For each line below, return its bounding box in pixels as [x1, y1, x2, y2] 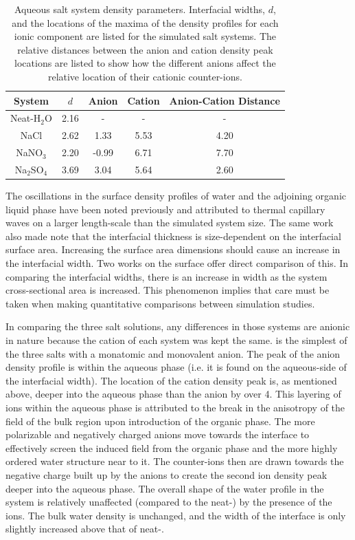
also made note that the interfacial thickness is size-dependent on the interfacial [5, 228, 341, 243]
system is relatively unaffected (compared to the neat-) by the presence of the [5, 495, 332, 509]
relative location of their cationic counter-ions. [47, 69, 242, 83]
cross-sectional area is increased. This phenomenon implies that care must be [5, 283, 330, 297]
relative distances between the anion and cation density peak [17, 42, 273, 56]
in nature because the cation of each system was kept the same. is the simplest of [5, 332, 347, 347]
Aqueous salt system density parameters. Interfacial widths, [14, 2, 265, 16]
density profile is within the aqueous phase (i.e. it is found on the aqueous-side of [5, 360, 347, 374]
